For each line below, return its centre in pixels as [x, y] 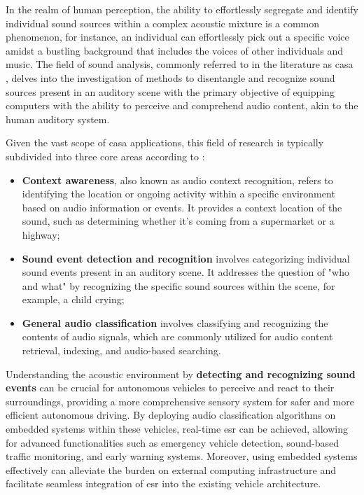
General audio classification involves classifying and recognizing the [175, 322]
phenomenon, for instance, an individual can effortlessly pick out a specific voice [177, 37]
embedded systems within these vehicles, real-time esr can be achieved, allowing [177, 429]
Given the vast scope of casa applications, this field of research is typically [165, 142]
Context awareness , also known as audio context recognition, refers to [177, 180]
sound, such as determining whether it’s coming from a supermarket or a [178, 221]
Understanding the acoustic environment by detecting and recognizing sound [181, 374]
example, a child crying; [73, 299]
